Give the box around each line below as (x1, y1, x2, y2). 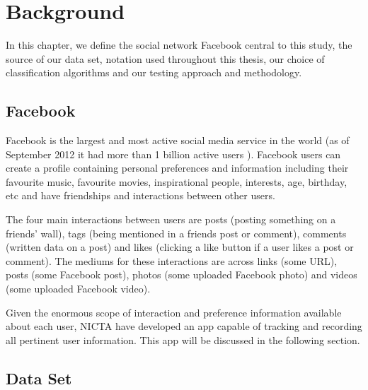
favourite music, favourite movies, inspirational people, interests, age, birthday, (6, 174, 347, 189)
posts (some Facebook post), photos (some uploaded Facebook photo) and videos (6, 267, 357, 282)
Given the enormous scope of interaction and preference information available (6, 305, 342, 319)
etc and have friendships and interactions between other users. (6, 188, 275, 203)
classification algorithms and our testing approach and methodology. (6, 65, 302, 80)
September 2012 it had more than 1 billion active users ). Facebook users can (6, 146, 341, 161)
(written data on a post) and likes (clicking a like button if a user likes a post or (6, 240, 354, 254)
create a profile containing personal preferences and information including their (6, 160, 349, 175)
